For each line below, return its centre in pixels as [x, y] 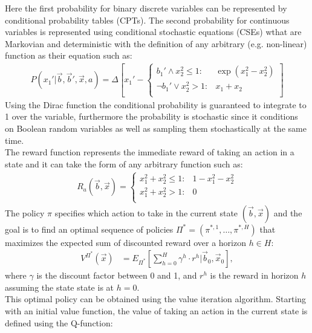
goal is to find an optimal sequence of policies [89, 229]
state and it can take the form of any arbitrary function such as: [124, 163]
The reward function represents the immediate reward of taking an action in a [150, 152]
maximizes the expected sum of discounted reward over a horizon [125, 242]
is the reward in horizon [254, 275]
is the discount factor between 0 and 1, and [117, 275]
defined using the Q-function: [59, 322]
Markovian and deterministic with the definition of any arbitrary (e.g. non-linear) [156, 43]
